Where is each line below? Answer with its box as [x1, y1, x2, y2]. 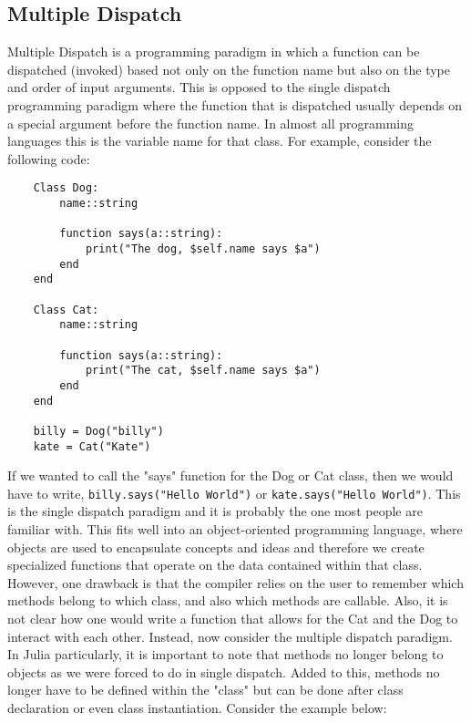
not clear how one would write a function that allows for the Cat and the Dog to [7, 608, 458, 627]
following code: [7, 149, 90, 168]
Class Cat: [33, 303, 99, 316]
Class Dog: [33, 181, 99, 195]
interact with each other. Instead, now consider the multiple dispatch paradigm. [7, 626, 453, 646]
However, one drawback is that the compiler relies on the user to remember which [7, 573, 464, 592]
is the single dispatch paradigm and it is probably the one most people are [7, 501, 423, 521]
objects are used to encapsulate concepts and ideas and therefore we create [7, 537, 425, 556]
